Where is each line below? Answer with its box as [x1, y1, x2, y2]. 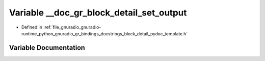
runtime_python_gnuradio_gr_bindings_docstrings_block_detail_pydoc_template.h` [21, 30, 188, 36]
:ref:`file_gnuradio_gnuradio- [43, 24, 101, 30]
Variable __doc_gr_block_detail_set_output [9, 7, 187, 18]
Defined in [21, 24, 43, 30]
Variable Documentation [9, 44, 85, 52]
